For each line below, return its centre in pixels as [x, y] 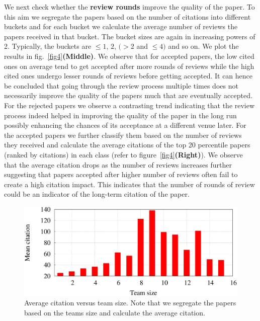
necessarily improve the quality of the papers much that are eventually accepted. [128, 95]
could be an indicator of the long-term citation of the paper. [97, 194]
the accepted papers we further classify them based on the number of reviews [123, 135]
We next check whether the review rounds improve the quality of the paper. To [129, 7]
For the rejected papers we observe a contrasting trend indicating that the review [129, 105]
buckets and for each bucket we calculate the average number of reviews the [121, 26]
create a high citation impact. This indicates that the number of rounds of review [129, 184]
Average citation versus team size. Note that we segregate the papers [130, 303]
